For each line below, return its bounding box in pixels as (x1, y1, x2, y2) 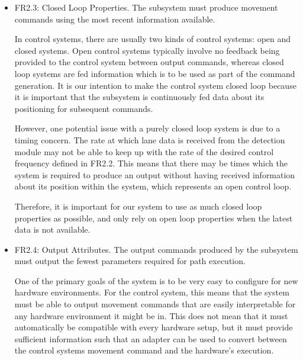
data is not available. (14, 223, 91, 236)
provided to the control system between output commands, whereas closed (14, 56, 284, 68)
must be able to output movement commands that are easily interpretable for (14, 298, 296, 310)
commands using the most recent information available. (14, 12, 215, 25)
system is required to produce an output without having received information (14, 168, 295, 181)
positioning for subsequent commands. (14, 102, 153, 114)
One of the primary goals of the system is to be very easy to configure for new (14, 274, 298, 287)
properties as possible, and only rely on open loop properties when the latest (14, 211, 293, 224)
